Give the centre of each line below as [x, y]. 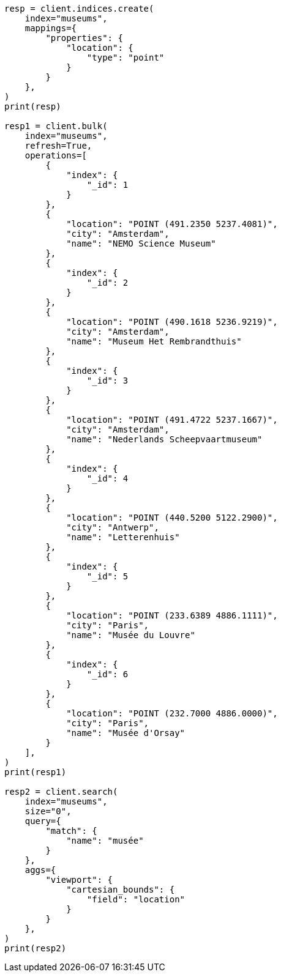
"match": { [71, 831]
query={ [43, 821]
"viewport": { [79, 880]
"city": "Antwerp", [113, 527]
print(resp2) [36, 948]
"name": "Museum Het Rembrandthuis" [154, 341]
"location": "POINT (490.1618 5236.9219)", [172, 322]
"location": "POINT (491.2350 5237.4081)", [172, 224]
